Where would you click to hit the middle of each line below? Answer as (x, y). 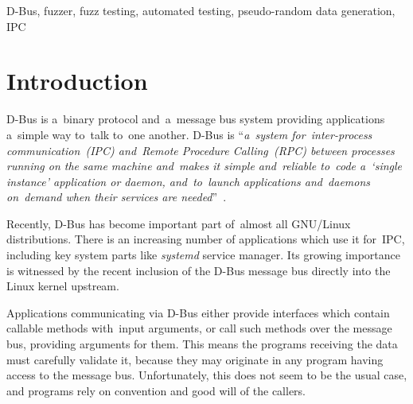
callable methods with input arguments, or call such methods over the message (199, 328)
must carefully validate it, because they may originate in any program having (195, 359)
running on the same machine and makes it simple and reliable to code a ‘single (205, 166)
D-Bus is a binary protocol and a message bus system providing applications (196, 119)
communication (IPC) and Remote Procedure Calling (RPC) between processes (201, 150)
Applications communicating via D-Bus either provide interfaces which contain (198, 312)
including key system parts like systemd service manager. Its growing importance (203, 255)
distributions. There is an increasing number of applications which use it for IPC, (206, 239)
